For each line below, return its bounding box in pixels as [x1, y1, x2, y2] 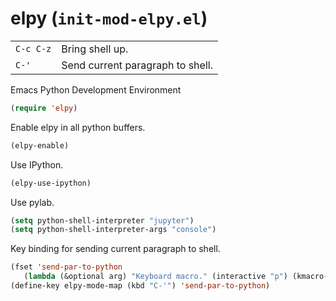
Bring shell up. [61, 42, 129, 56]
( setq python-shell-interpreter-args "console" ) [10, 225, 217, 235]
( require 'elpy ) [10, 103, 78, 113]
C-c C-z [15, 43, 52, 54]
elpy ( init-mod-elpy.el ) [10, 7, 208, 30]
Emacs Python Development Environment [10, 83, 182, 96]
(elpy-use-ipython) [10, 178, 92, 188]
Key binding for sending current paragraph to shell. [10, 243, 221, 255]
